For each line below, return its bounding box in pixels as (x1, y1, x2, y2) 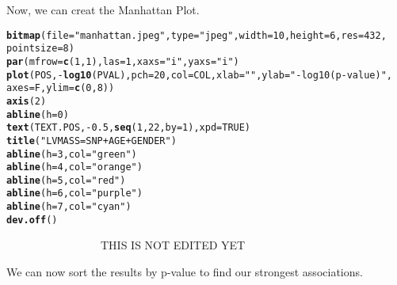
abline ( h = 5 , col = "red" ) (6, 174, 126, 186)
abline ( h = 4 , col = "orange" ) (6, 161, 143, 173)
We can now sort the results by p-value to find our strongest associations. (6, 264, 363, 280)
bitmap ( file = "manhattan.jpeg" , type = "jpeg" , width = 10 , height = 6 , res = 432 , (6, 29, 387, 41)
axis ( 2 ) (6, 95, 47, 107)
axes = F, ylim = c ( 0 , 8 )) (6, 82, 115, 94)
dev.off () (6, 214, 58, 226)
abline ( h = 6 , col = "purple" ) (6, 188, 143, 199)
